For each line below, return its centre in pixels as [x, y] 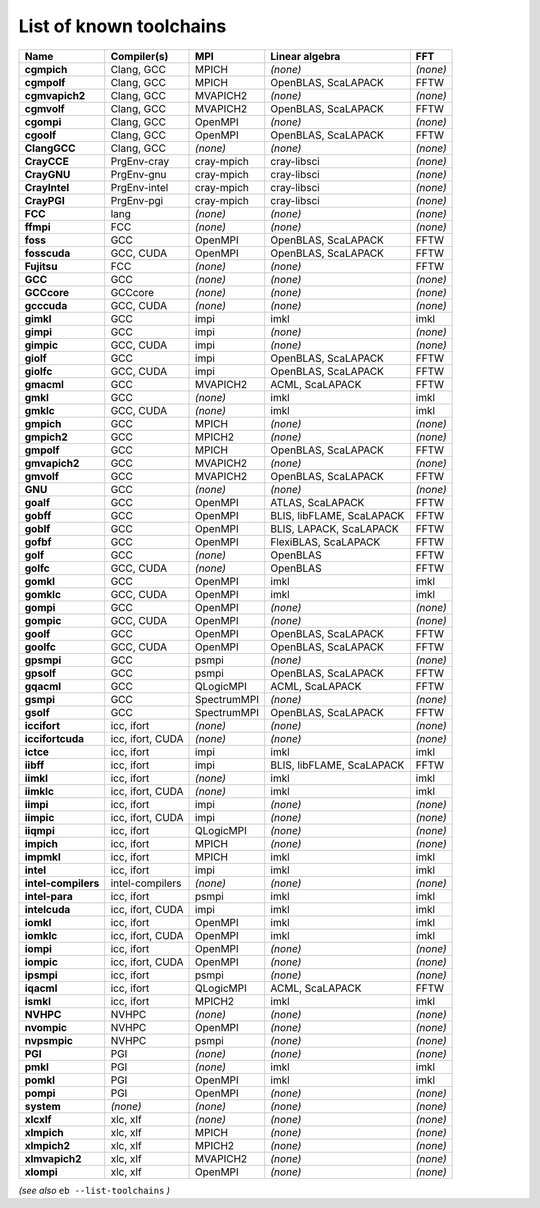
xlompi [41, 1172]
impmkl [42, 857]
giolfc [38, 371]
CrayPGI [44, 200]
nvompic [45, 1027]
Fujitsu [41, 266]
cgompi [43, 122]
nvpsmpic [49, 1040]
